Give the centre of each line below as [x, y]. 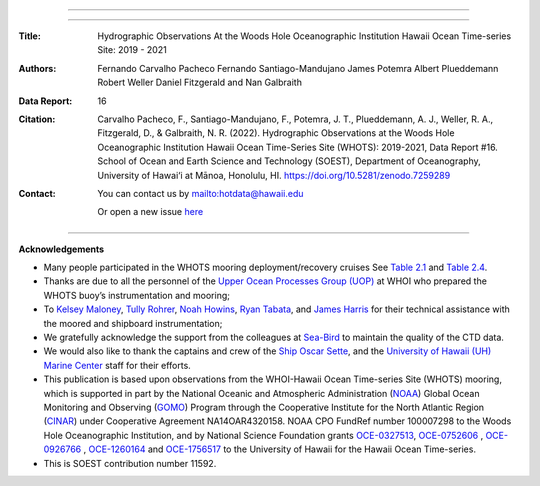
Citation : [37, 119]
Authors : [37, 68]
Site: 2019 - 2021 [132, 50]
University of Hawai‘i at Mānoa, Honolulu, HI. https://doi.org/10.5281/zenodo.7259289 [274, 175]
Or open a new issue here [150, 212]
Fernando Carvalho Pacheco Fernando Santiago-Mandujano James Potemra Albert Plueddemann [298, 68]
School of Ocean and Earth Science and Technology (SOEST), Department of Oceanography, [289, 161]
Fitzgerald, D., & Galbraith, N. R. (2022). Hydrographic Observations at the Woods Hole [276, 133]
